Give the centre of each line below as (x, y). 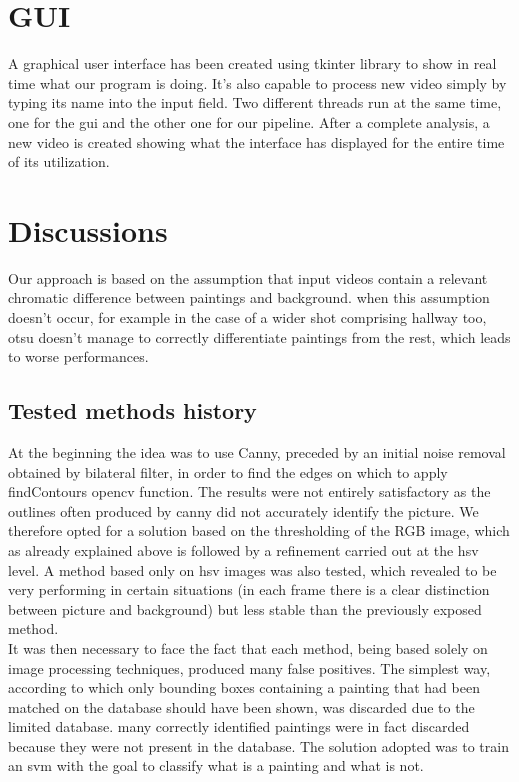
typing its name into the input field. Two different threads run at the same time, (255, 102)
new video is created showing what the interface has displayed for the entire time (256, 141)
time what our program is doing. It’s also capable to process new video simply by (257, 82)
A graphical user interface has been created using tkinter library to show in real (252, 63)
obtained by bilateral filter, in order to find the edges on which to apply (228, 471)
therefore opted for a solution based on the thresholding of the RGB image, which (259, 530)
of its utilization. (59, 161)
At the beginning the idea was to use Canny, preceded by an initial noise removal (257, 451)
